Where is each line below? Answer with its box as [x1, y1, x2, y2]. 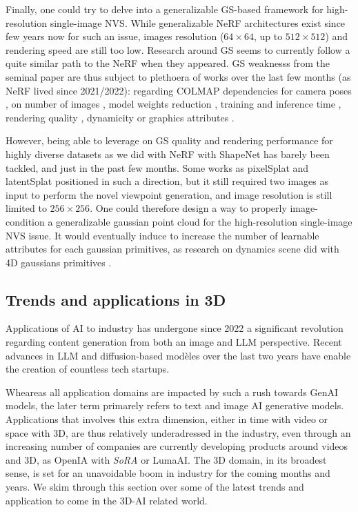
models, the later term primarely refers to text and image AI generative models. [6, 398, 344, 413]
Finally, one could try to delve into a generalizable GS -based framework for [6, 2, 324, 16]
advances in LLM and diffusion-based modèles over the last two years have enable [6, 348, 351, 362]
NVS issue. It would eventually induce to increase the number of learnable [6, 228, 319, 242]
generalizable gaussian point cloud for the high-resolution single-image [56, 214, 352, 228]
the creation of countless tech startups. [6, 362, 170, 376]
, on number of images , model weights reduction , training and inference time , [6, 97, 341, 111]
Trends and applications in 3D [6, 288, 226, 310]
